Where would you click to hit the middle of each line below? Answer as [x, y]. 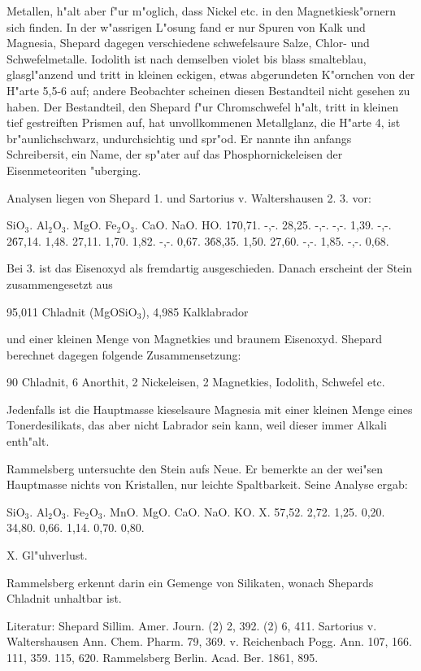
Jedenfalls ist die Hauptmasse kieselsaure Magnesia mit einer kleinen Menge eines [210, 409]
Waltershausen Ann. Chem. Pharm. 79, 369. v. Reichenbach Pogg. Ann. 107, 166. [209, 641]
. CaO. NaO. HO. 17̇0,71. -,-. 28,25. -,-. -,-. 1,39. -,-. [263, 225]
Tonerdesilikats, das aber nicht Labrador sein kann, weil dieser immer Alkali [197, 425]
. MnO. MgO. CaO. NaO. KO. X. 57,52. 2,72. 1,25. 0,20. [244, 511]
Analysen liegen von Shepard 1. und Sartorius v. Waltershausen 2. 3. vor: [189, 197]
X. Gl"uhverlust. [47, 555]
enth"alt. [28, 441]
